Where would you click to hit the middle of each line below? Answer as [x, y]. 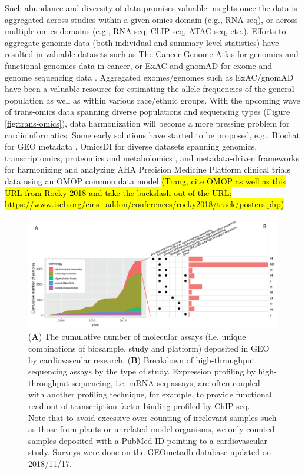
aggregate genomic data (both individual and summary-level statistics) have [142, 42]
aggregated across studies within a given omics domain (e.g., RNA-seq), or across [151, 19]
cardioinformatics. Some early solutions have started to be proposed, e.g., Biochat [152, 135]
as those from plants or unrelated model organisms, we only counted [152, 429]
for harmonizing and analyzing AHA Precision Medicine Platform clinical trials [147, 169]
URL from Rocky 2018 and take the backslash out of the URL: [118, 192]
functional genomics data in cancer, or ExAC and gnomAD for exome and [139, 65]
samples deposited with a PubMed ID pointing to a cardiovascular [148, 440]
